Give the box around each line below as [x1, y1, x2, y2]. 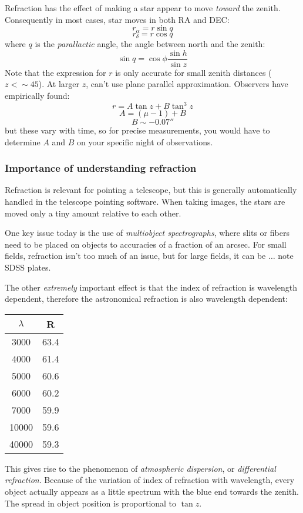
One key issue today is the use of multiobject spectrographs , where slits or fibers [5, 226, 289, 239]
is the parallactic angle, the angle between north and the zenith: [35, 38, 265, 50]
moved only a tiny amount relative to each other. [5, 206, 181, 219]
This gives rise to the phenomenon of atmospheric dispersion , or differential [5, 462, 276, 474]
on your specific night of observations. [77, 135, 213, 148]
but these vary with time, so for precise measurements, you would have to [5, 124, 270, 136]
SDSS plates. [5, 261, 51, 273]
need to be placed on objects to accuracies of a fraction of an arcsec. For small [5, 238, 287, 250]
